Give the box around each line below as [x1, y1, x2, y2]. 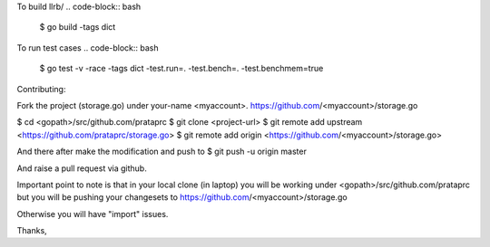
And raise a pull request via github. [16, 163, 147, 174]
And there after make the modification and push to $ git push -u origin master [16, 146, 308, 157]
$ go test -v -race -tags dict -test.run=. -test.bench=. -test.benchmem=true [39, 63, 324, 74]
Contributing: [16, 83, 66, 94]
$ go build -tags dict [39, 22, 116, 33]
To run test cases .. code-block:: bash [16, 42, 159, 53]
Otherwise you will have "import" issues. [16, 208, 169, 219]
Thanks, [16, 225, 47, 236]
